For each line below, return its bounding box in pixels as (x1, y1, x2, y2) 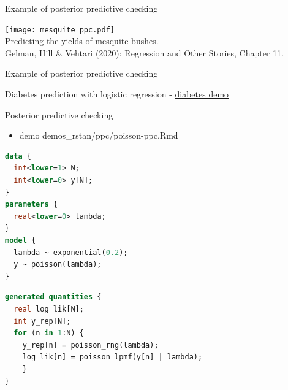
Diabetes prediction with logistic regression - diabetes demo (5, 88, 229, 101)
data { (5, 151, 31, 161)
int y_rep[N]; (13, 316, 71, 326)
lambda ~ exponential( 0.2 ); (13, 248, 128, 257)
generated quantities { (5, 292, 102, 302)
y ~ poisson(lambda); (13, 260, 102, 269)
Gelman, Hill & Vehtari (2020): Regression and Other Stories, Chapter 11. (5, 46, 284, 59)
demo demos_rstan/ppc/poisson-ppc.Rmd (19, 129, 178, 142)
